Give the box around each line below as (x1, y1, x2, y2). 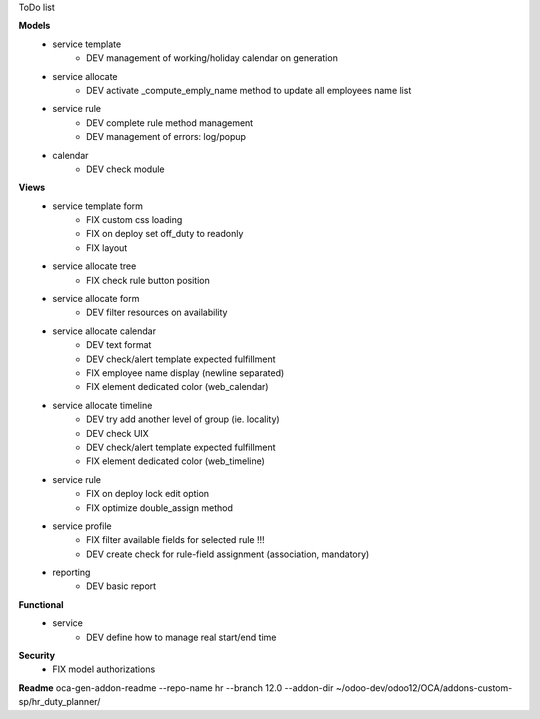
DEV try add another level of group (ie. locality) (86, 413, 280, 425)
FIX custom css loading (86, 214, 183, 226)
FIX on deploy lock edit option (86, 488, 210, 500)
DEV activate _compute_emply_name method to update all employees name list (86, 84, 412, 96)
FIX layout (86, 241, 128, 254)
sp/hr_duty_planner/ (18, 696, 101, 708)
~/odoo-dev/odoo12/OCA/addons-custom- (335, 681, 513, 694)
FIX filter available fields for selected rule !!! (86, 534, 265, 546)
